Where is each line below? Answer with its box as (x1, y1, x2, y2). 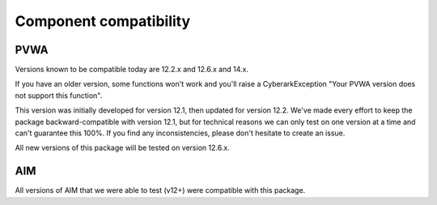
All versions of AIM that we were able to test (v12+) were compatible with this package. (15, 186, 306, 195)
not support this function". (15, 90, 103, 100)
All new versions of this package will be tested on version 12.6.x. (15, 143, 230, 153)
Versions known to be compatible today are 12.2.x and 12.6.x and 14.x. (15, 65, 248, 75)
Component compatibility (15, 12, 191, 30)
